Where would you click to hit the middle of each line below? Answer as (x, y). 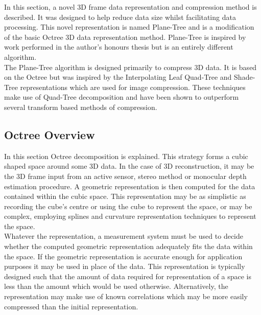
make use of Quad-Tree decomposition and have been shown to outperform (122, 97)
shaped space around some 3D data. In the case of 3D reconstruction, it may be (129, 166)
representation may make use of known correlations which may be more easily (126, 296)
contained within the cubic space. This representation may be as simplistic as (125, 196)
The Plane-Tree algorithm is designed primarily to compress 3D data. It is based (130, 67)
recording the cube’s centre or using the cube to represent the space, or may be (128, 206)
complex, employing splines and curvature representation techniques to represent (130, 216)
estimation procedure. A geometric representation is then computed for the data (130, 186)
